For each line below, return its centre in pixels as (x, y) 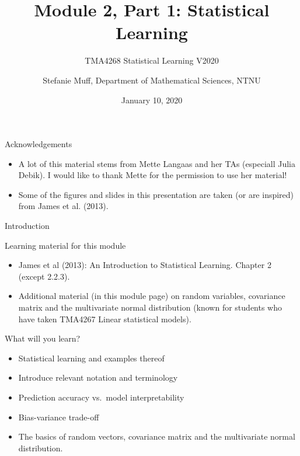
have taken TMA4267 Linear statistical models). (105, 318)
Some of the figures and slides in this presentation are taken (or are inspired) (156, 194)
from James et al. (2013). (63, 206)
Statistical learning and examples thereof (91, 358)
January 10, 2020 (152, 100)
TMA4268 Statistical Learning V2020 (152, 60)
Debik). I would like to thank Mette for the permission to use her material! (153, 175)
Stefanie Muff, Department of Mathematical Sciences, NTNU (152, 80)
